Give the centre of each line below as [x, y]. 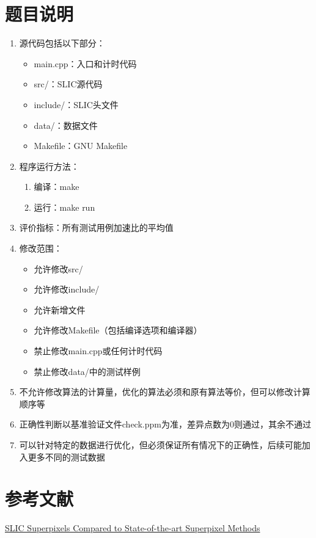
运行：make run [64, 207]
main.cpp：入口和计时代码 [85, 63]
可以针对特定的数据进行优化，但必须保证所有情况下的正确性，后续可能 [160, 445]
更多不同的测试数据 [66, 456]
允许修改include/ [67, 289]
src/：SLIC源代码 [68, 84]
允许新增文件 [60, 309]
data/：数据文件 [66, 125]
